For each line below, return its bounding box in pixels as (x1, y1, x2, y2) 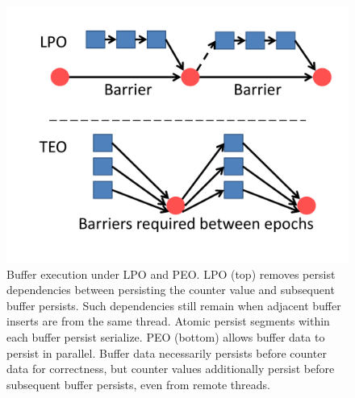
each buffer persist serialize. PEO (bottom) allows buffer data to (6, 328, 325, 345)
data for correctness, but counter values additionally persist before (6, 360, 335, 377)
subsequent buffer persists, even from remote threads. (6, 375, 270, 392)
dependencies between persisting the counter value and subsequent (6, 281, 335, 298)
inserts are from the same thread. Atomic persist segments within (6, 313, 330, 330)
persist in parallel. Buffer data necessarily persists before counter (6, 344, 327, 361)
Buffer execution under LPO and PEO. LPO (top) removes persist (6, 265, 336, 282)
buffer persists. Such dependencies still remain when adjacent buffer (6, 296, 341, 313)
